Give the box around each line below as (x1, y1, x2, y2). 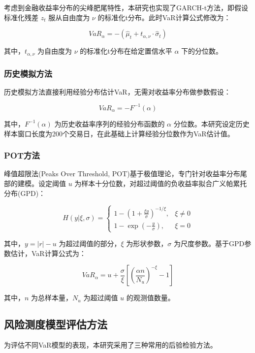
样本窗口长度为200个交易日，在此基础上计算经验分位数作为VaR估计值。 (4, 128, 234, 138)
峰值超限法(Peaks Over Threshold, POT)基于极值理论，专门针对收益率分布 (4, 168, 240, 179)
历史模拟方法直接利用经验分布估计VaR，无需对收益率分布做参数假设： (4, 86, 231, 96)
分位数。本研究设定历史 (173, 118, 250, 128)
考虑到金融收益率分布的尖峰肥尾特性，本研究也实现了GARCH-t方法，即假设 (4, 2, 249, 12)
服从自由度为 (48, 12, 90, 22)
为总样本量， (31, 292, 73, 303)
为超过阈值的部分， (59, 238, 121, 249)
